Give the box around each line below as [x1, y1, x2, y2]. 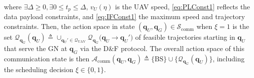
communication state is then [4, 53, 90, 63]
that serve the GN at [4, 43, 68, 53]
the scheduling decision [4, 64, 73, 75]
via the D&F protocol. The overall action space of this [80, 43, 245, 53]
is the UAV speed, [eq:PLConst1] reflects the [115, 1, 250, 11]
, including [213, 53, 245, 63]
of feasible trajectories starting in [135, 32, 235, 42]
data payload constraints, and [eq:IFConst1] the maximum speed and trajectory [4, 11, 245, 22]
